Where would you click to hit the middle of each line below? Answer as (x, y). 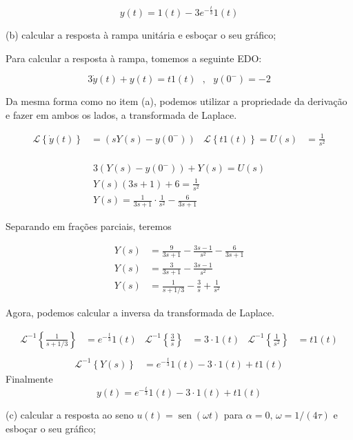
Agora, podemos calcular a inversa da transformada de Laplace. (140, 313)
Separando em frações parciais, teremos (89, 226)
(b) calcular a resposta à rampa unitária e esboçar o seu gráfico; (141, 34)
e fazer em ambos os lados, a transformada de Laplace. (121, 114)
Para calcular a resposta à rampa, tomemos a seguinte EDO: (134, 58)
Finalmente (29, 378)
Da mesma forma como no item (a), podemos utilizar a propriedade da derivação (176, 101)
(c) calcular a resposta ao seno (70, 415)
